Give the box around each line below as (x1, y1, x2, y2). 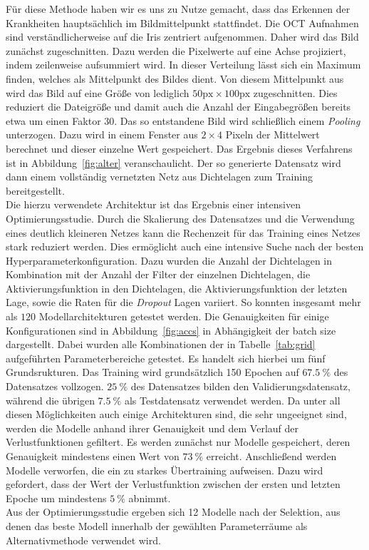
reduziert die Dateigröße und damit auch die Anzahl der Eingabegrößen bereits (6, 99, 351, 114)
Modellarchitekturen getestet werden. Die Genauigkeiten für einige (38, 309, 329, 324)
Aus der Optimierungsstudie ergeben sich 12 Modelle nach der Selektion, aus (6, 504, 341, 519)
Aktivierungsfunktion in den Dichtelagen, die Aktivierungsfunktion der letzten (6, 280, 348, 295)
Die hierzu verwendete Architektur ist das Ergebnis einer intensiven (6, 197, 301, 212)
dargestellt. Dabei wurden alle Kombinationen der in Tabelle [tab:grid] (6, 337, 316, 352)
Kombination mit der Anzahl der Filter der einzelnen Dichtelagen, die (6, 267, 311, 282)
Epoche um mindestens (6, 490, 107, 505)
